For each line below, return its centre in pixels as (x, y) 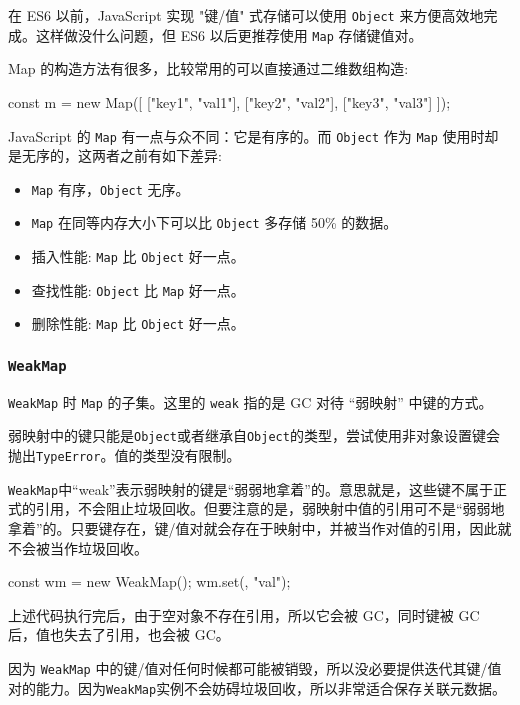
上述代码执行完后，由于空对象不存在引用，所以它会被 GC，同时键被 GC (244, 614)
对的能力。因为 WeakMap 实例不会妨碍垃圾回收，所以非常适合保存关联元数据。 (257, 687)
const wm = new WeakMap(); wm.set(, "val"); (149, 581)
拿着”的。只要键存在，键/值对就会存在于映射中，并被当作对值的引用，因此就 (260, 528)
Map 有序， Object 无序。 (110, 188)
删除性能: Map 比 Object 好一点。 (138, 323)
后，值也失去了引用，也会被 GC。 (119, 634)
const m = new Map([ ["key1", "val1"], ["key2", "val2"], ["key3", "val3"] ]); (229, 101)
